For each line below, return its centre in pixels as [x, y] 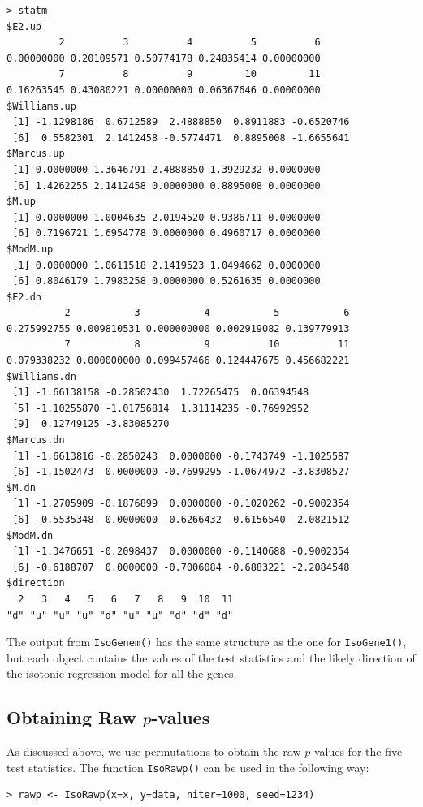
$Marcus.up [36, 154]
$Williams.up [41, 106]
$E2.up [24, 26]
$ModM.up [30, 249]
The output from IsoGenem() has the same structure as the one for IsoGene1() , [207, 642]
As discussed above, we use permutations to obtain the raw [154, 751]
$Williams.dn [41, 376]
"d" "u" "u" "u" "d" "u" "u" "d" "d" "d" [120, 615]
